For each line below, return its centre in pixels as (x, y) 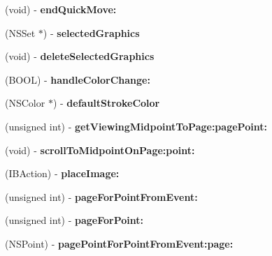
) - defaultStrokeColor (106, 103)
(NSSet (20, 32)
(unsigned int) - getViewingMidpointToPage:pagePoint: (136, 126)
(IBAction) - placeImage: (62, 173)
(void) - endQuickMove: (61, 9)
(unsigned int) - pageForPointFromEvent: (101, 196)
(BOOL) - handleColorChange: (78, 79)
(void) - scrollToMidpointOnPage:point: (100, 150)
